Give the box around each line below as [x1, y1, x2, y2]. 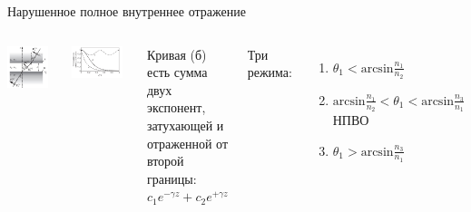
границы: [146, 169, 197, 188]
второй [146, 151, 184, 170]
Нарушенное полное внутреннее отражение [7, 2, 246, 20]
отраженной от [146, 133, 229, 152]
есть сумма [146, 63, 208, 82]
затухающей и [146, 115, 224, 134]
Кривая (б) [146, 44, 207, 63]
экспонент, [146, 98, 206, 117]
